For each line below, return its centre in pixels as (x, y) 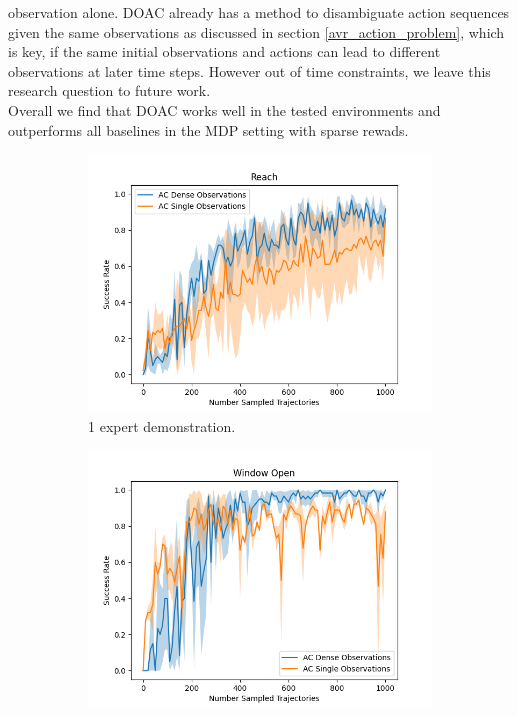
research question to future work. (109, 90)
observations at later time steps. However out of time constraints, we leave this (249, 70)
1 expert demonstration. (162, 425)
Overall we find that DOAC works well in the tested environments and (224, 109)
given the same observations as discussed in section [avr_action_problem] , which (256, 31)
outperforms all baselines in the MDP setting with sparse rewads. (208, 129)
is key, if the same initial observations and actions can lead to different (224, 51)
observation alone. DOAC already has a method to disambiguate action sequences (259, 12)
